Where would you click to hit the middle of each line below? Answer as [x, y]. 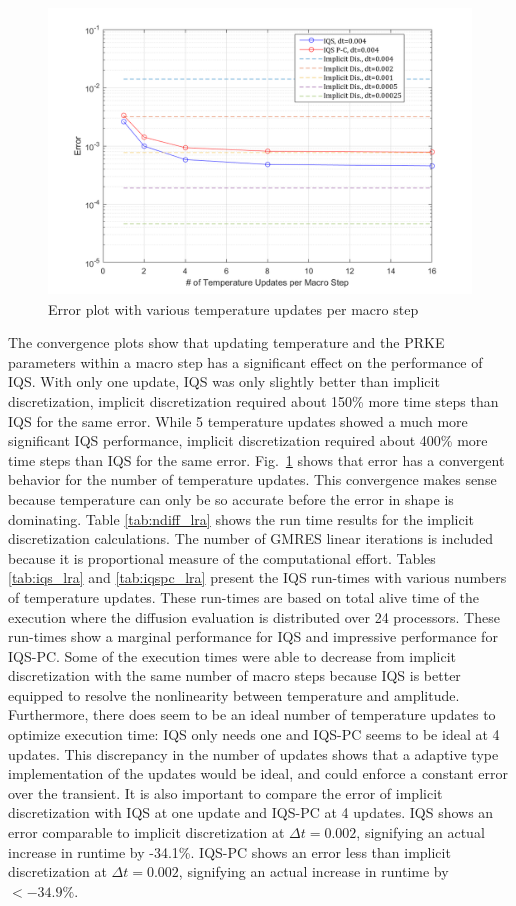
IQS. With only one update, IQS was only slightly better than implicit [224, 381]
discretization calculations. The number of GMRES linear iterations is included [251, 538]
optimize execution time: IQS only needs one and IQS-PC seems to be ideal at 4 [254, 734]
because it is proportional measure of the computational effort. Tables [222, 557]
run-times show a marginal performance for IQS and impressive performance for [253, 636]
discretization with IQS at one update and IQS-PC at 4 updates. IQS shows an [251, 812]
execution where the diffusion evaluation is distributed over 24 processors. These [254, 616]
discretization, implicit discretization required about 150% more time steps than [253, 400]
